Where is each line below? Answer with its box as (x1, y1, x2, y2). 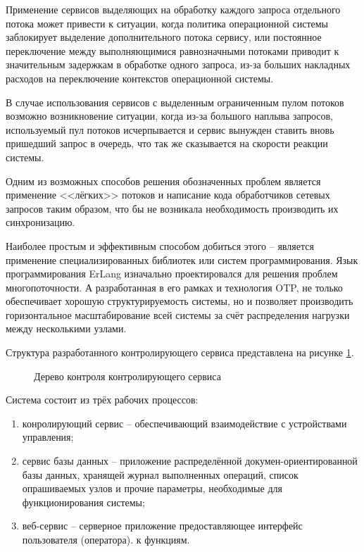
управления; (22, 429, 74, 444)
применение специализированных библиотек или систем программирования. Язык (6, 252, 358, 267)
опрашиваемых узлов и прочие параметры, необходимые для (22, 481, 282, 496)
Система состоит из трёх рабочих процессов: (6, 392, 199, 407)
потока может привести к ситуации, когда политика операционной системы (6, 15, 328, 30)
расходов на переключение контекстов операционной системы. (6, 70, 274, 85)
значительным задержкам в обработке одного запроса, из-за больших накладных (6, 57, 351, 72)
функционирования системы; (22, 494, 145, 509)
